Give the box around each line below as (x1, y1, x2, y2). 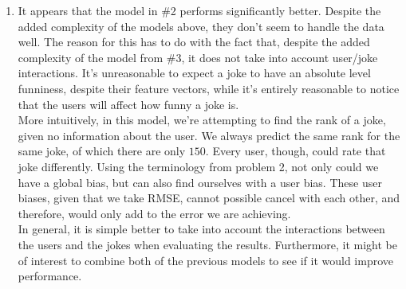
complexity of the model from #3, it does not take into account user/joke (18, 49, 378, 65)
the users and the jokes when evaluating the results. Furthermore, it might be (18, 236, 398, 252)
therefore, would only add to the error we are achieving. (18, 205, 291, 221)
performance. (18, 268, 82, 284)
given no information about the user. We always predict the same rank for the (18, 127, 400, 143)
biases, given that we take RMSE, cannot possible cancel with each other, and (18, 189, 400, 206)
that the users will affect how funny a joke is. (18, 96, 239, 112)
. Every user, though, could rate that (205, 143, 386, 159)
